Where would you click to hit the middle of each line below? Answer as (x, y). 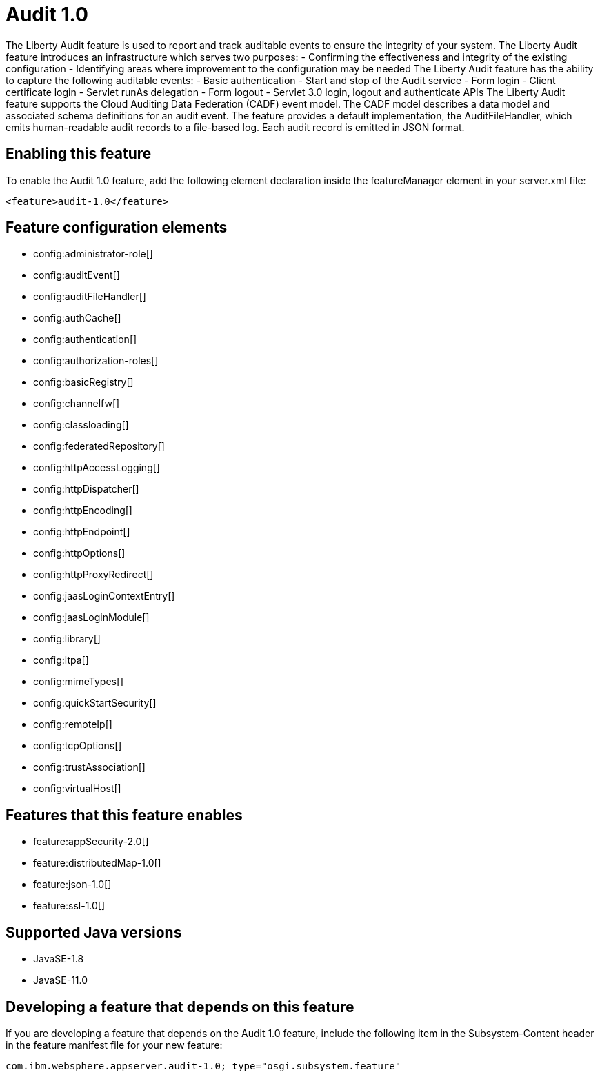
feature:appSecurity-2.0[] (91, 842)
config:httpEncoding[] (83, 511)
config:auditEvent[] (77, 275)
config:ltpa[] (61, 660)
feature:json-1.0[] (72, 885)
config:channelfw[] (77, 404)
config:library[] (67, 639)
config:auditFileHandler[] (90, 297)
